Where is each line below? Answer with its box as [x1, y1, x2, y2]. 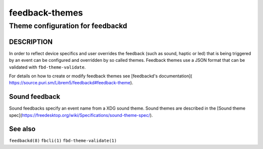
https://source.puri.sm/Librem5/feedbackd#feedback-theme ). [9, 80, 133, 86]
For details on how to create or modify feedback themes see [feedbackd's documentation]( [9, 73, 192, 79]
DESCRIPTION [9, 37, 53, 46]
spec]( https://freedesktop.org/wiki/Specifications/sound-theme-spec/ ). [9, 112, 153, 118]
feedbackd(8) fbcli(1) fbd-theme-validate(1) [9, 138, 117, 144]
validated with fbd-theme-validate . [9, 64, 86, 70]
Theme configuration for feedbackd [9, 21, 128, 30]
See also [9, 125, 36, 133]
